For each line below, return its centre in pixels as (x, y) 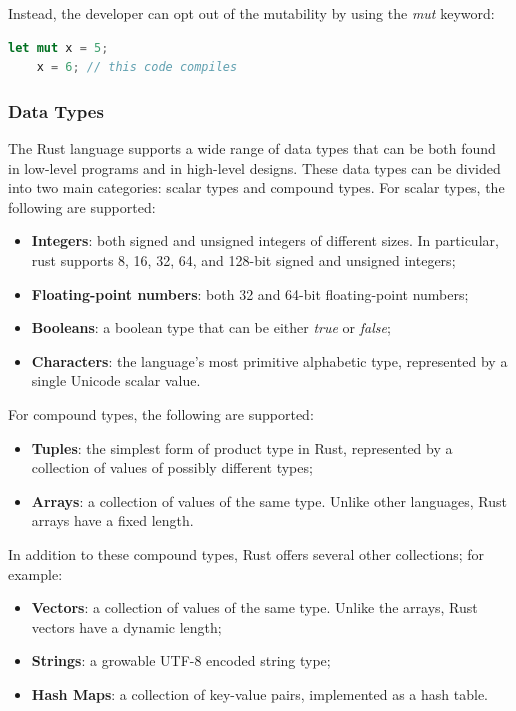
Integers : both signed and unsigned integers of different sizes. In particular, (265, 240)
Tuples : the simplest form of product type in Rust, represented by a (242, 447)
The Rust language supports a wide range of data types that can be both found (252, 148)
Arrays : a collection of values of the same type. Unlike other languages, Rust (269, 500)
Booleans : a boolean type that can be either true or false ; (211, 327)
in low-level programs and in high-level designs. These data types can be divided (254, 167)
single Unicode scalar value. (116, 380)
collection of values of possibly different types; (172, 467)
